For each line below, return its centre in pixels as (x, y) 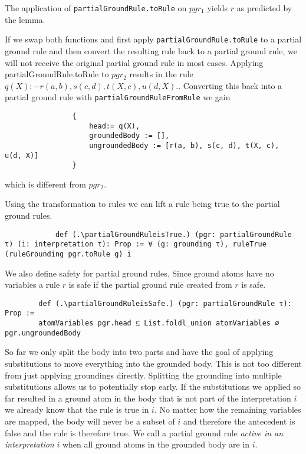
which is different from (45, 184)
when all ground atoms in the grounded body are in (156, 444)
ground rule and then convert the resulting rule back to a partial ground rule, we (151, 50)
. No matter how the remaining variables (228, 409)
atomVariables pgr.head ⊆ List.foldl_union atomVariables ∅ (159, 323)
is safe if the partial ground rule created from (150, 284)
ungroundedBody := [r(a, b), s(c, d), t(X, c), (184, 145)
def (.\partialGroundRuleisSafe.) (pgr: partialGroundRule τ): (165, 303)
